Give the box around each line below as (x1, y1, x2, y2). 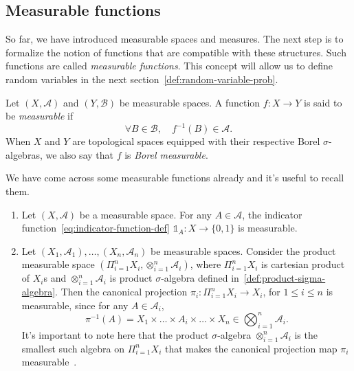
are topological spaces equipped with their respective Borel (72, 134, 320, 148)
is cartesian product (261, 257, 345, 271)
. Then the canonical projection (55, 284, 188, 299)
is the (294, 327, 318, 341)
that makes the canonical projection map (164, 341, 338, 355)
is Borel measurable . (124, 147, 208, 161)
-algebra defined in (161, 271, 239, 285)
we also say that (45, 147, 113, 161)
